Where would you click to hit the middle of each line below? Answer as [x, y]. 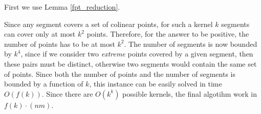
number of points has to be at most [60, 44]
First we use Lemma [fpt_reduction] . [62, 7]
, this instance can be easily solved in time [156, 84]
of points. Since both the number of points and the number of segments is [120, 74]
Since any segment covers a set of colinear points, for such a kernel [108, 24]
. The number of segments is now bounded [191, 44]
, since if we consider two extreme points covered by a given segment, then [137, 54]
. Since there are [67, 93]
